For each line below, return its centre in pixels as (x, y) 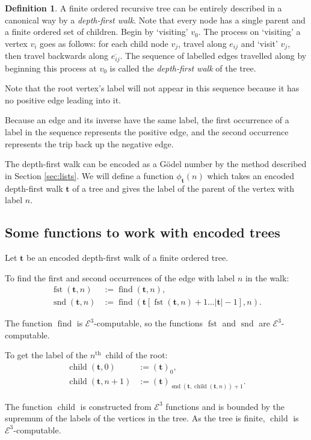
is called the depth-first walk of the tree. (183, 68)
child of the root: (137, 355)
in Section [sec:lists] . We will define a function (89, 175)
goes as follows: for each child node (104, 43)
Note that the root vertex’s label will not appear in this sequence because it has (152, 88)
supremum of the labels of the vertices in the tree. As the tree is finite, (135, 418)
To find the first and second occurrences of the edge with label (120, 277)
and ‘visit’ (259, 43)
